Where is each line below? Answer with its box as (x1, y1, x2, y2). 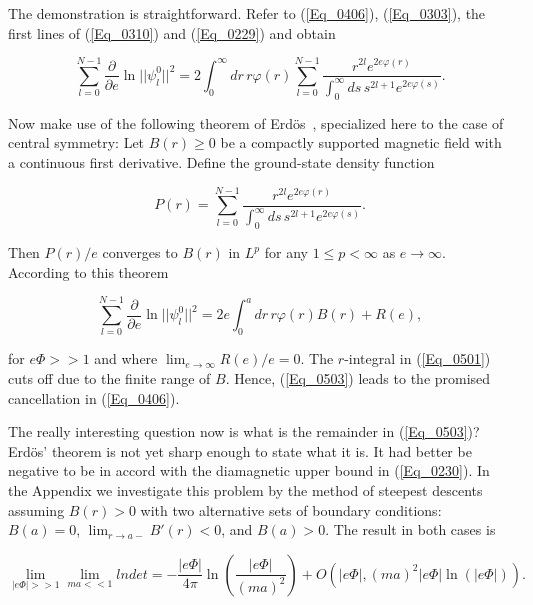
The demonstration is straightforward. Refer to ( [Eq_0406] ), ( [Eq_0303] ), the (8, 3, 486, 23)
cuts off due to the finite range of (8, 367, 211, 388)
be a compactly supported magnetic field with (220, 132, 502, 153)
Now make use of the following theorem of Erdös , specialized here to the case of (8, 112, 504, 133)
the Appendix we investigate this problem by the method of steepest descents (8, 479, 483, 500)
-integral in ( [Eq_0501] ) (344, 348, 491, 369)
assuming (8, 499, 65, 520)
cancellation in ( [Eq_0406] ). (8, 387, 180, 408)
